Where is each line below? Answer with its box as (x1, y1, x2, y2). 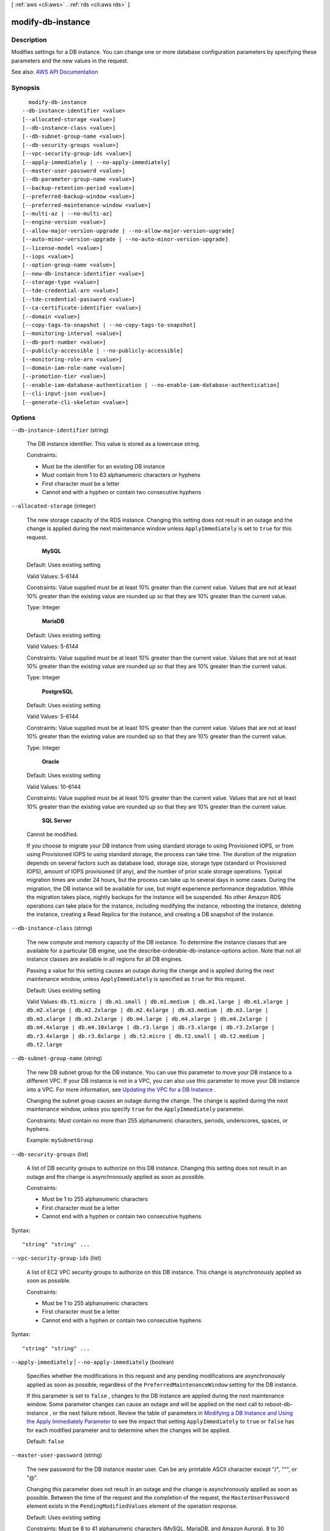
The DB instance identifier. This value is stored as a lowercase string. (26, 440, 201, 448)
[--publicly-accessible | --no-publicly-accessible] (22, 347, 183, 355)
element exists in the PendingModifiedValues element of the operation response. (26, 1502, 238, 1510)
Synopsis (11, 83, 40, 92)
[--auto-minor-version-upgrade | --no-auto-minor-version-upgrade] (22, 236, 229, 243)
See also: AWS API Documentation (11, 68, 98, 75)
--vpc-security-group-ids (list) (11, 1254, 102, 1262)
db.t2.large (26, 1041, 62, 1048)
